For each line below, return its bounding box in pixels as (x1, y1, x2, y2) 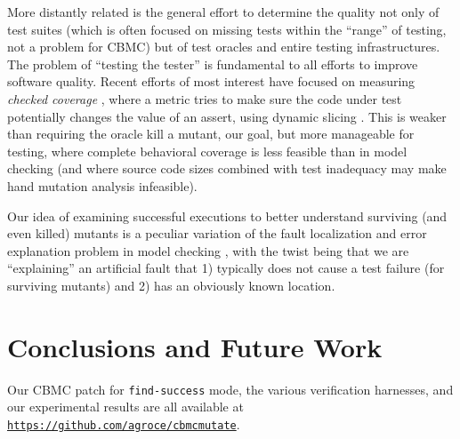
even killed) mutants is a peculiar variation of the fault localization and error (7, 224, 427, 243)
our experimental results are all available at (7, 397, 244, 416)
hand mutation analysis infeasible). (7, 176, 198, 195)
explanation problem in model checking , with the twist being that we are (7, 241, 409, 259)
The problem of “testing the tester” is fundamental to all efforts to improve (7, 54, 418, 73)
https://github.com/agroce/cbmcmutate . (7, 414, 240, 433)
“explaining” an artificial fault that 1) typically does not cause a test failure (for (7, 259, 445, 277)
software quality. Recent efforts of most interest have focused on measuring (7, 72, 416, 91)
